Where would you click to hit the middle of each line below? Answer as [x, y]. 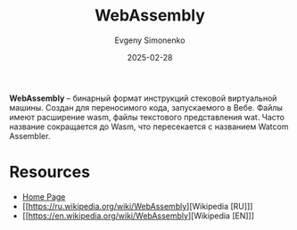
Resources [50, 172]
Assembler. [30, 136]
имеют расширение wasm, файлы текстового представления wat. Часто [147, 117]
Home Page [44, 196]
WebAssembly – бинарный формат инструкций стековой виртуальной [143, 98]
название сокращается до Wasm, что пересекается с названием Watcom [149, 127]
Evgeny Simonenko [150, 40]
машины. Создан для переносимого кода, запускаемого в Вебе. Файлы [146, 107]
